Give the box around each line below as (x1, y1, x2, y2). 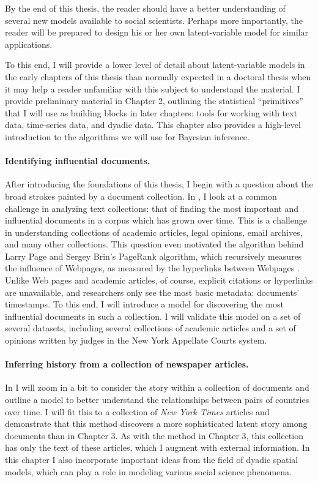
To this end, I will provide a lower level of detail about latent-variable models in (5, 58, 305, 71)
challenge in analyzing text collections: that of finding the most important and (5, 201, 299, 214)
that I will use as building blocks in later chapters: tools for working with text (5, 106, 298, 119)
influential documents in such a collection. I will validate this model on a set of (5, 309, 301, 322)
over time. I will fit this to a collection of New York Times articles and (5, 405, 270, 418)
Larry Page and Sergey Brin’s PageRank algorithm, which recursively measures (5, 249, 302, 262)
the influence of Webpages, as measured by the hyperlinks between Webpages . (5, 262, 300, 274)
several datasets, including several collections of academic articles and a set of (5, 322, 296, 334)
